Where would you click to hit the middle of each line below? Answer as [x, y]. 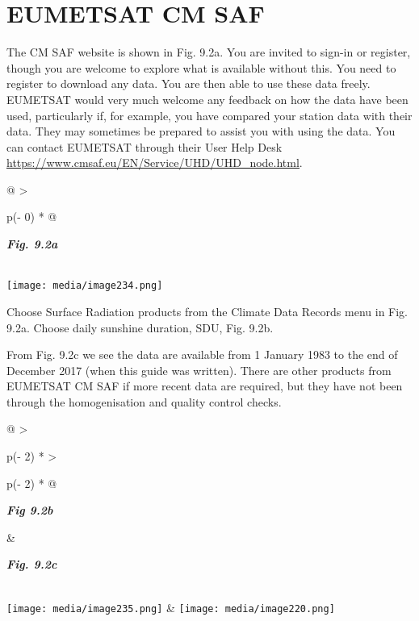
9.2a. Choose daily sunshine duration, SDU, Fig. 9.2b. [140, 327]
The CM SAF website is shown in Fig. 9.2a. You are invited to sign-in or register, [209, 52]
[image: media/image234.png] [85, 286]
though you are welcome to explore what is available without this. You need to [201, 67]
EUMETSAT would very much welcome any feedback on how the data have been [207, 99]
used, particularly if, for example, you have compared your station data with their [209, 115]
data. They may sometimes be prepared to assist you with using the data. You [201, 131]
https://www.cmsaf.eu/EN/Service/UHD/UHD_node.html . [155, 163]
